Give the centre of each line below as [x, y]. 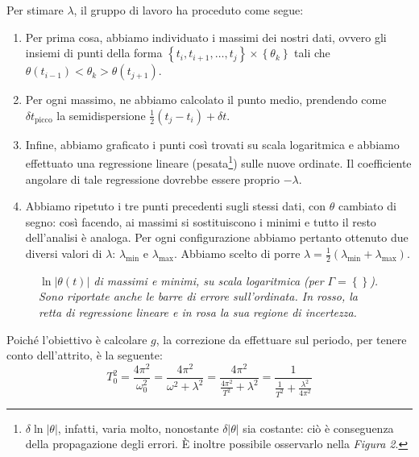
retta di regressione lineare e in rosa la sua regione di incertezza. [198, 312]
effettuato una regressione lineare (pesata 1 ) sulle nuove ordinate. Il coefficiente [218, 162]
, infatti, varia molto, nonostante [138, 428]
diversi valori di [64, 253]
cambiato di [367, 206]
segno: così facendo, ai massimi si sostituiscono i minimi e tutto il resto [201, 221]
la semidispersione [101, 115]
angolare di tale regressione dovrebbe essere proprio [152, 179]
